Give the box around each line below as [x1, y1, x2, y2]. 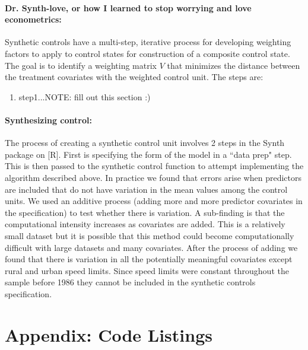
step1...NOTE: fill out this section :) [18, 90, 151, 103]
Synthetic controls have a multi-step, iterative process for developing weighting [5, 36, 291, 48]
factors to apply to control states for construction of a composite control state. [5, 47, 290, 59]
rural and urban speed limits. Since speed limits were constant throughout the [5, 264, 289, 276]
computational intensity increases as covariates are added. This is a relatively [5, 218, 285, 230]
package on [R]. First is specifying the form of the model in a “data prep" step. [5, 148, 292, 160]
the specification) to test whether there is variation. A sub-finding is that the [5, 206, 285, 218]
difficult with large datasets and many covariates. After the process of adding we [5, 241, 298, 253]
